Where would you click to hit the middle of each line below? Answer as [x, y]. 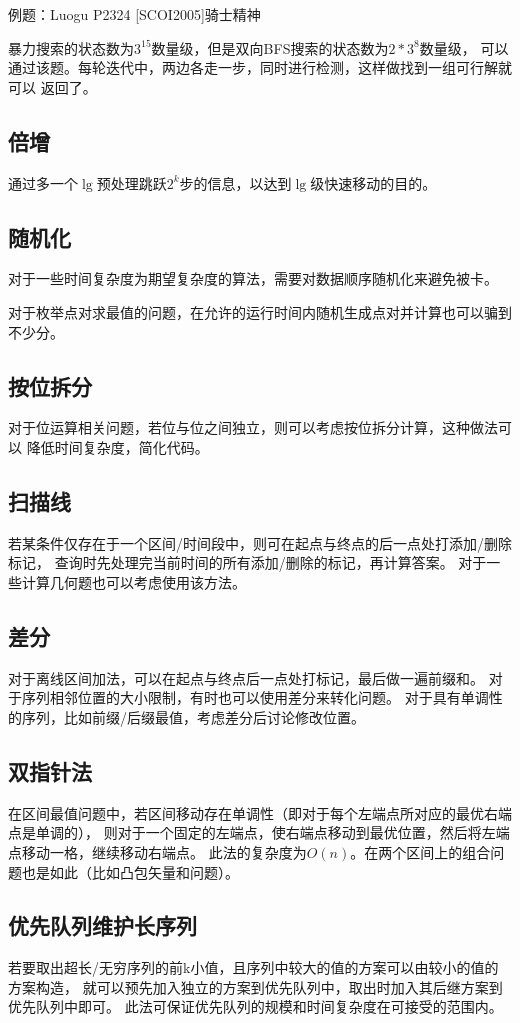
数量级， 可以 [464, 47]
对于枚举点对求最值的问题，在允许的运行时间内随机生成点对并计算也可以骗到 [260, 311]
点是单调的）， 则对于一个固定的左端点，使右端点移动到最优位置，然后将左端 [259, 832]
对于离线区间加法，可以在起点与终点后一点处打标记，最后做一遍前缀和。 [246, 677]
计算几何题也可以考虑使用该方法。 [133, 581]
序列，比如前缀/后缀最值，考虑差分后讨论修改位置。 [193, 716]
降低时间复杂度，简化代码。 [117, 446]
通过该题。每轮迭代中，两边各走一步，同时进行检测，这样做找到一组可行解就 [260, 67]
